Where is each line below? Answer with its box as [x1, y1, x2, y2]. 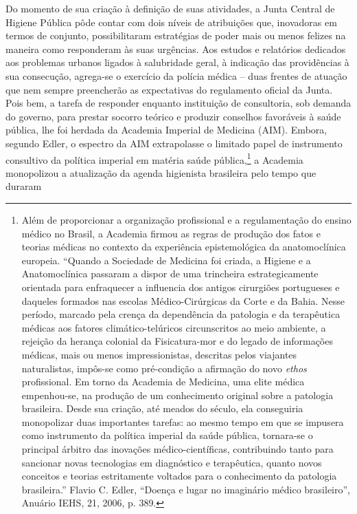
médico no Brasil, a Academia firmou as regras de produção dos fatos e [21, 226, 321, 240]
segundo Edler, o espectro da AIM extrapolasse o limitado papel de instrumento [5, 136, 343, 150]
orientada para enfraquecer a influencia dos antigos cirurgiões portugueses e [21, 279, 340, 294]
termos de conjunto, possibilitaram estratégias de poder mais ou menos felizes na [5, 28, 346, 43]
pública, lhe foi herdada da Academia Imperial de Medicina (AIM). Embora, [5, 122, 327, 137]
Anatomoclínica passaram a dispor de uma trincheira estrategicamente [21, 266, 319, 281]
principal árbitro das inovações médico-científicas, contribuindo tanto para [21, 442, 334, 456]
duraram [5, 179, 42, 193]
